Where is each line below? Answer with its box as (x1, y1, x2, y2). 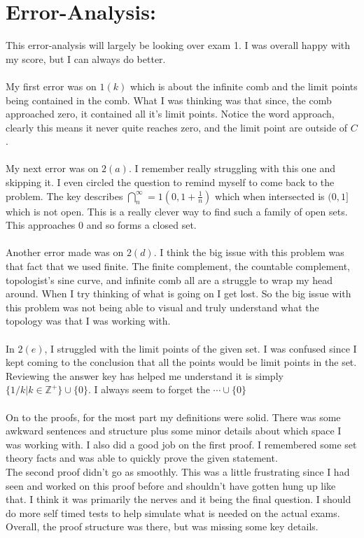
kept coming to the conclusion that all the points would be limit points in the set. (6, 355, 357, 369)
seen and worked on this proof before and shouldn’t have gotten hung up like (6, 478, 336, 493)
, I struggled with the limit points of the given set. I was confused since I (44, 341, 357, 355)
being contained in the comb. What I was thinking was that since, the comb (6, 92, 332, 107)
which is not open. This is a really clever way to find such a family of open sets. (6, 204, 348, 218)
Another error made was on (6, 245, 124, 260)
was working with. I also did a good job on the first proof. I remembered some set (6, 437, 357, 451)
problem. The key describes (6, 188, 123, 203)
